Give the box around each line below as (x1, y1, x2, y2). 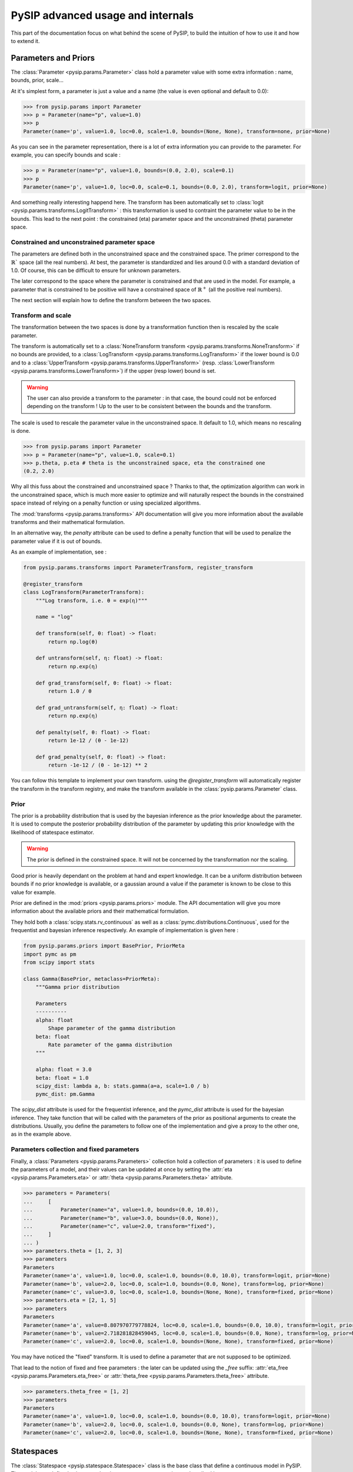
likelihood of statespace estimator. (11, 828, 94, 836)
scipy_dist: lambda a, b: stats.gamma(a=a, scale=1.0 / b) (35, 1082, 210, 1089)
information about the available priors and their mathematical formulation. (11, 907, 189, 915)
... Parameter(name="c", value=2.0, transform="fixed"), (23, 1222, 216, 1229)
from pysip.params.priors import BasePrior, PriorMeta (23, 943, 185, 949)
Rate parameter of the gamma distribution (48, 1041, 173, 1048)
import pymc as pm (23, 951, 76, 957)
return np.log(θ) (48, 638, 98, 645)
